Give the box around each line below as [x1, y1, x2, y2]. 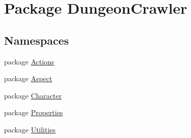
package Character [4, 90, 62, 100]
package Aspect [4, 73, 52, 84]
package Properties [4, 107, 63, 118]
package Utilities [4, 124, 56, 134]
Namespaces [4, 32, 69, 48]
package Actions [4, 56, 54, 66]
